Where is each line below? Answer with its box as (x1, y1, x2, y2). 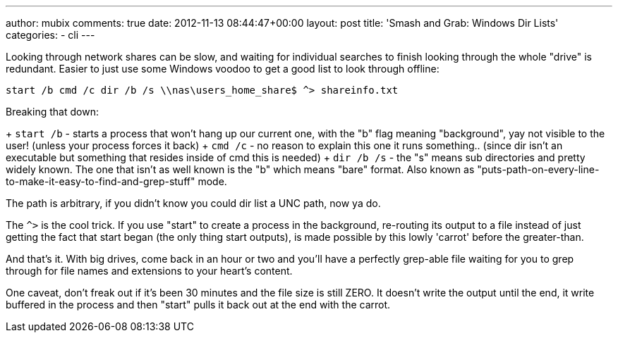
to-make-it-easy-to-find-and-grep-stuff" (6, 175, 195, 187)
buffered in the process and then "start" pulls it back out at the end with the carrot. (6, 299, 391, 311)
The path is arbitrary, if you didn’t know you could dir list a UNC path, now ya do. (6, 197, 381, 209)
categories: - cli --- (6, 29, 95, 41)
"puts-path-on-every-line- (477, 163, 600, 175)
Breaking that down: (6, 106, 99, 118)
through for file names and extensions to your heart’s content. (6, 265, 293, 277)
